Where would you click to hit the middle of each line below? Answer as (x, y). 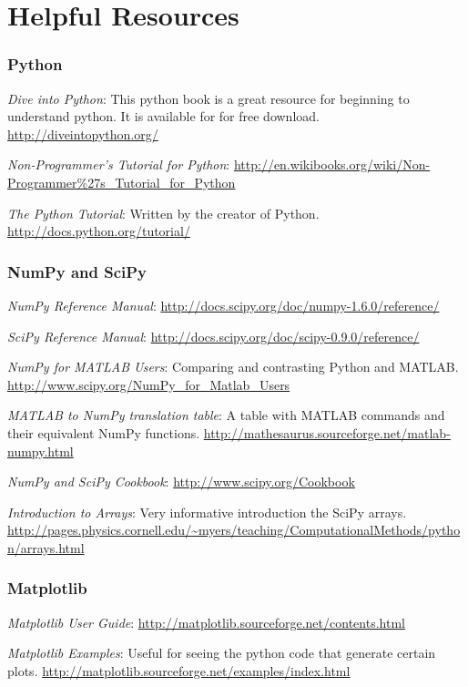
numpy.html (41, 451)
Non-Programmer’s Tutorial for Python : (119, 164)
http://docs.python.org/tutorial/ (99, 231)
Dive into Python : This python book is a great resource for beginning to (209, 98)
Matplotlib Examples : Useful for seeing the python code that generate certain (222, 653)
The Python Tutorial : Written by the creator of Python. (163, 213)
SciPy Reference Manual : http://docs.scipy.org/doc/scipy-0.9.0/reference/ (214, 336)
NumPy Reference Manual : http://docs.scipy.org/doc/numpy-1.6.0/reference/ (224, 305)
